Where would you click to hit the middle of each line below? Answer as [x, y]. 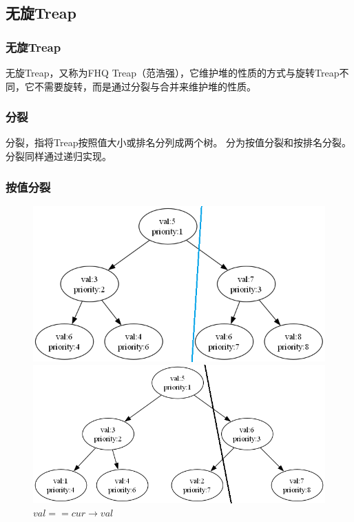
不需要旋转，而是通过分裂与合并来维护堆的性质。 [145, 86]
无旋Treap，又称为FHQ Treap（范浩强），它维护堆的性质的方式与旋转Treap [173, 72]
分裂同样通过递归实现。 [59, 156]
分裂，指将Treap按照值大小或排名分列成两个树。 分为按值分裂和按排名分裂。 [179, 142]
